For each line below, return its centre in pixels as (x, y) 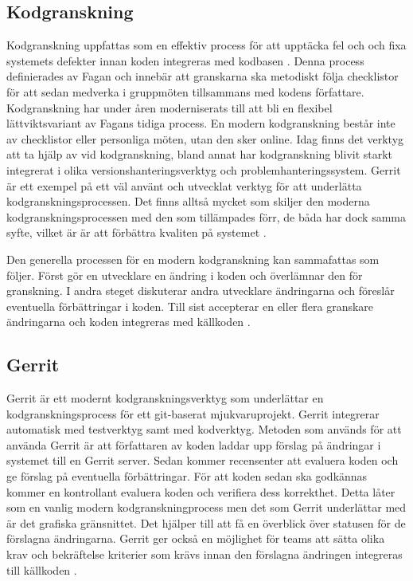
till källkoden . (42, 569)
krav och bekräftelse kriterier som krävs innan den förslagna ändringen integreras (205, 554)
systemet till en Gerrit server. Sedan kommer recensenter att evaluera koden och (203, 460)
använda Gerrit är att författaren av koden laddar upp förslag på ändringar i (194, 444)
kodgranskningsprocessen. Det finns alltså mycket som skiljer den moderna (188, 201)
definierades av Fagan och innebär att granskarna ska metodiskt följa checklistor (203, 76)
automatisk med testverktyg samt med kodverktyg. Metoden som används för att (204, 429)
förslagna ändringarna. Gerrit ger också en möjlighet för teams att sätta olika (196, 538)
